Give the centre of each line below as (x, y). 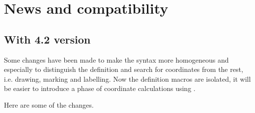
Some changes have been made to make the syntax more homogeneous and (116, 59)
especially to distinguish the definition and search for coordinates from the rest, (124, 69)
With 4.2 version (47, 39)
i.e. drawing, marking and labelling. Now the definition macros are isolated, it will (127, 79)
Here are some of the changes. (49, 104)
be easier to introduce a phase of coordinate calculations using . (100, 88)
